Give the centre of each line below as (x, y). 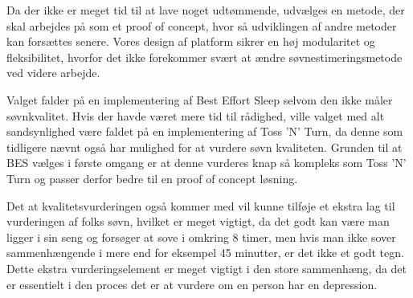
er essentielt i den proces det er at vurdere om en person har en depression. (192, 284)
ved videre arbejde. (53, 73)
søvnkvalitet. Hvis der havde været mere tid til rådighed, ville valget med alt (196, 115)
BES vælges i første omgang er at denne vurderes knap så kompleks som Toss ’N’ (206, 163)
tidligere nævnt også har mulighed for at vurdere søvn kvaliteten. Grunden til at (204, 147)
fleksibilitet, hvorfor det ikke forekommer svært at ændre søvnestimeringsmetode (204, 57)
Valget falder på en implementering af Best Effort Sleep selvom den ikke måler (200, 99)
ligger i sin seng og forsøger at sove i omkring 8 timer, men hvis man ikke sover (201, 237)
